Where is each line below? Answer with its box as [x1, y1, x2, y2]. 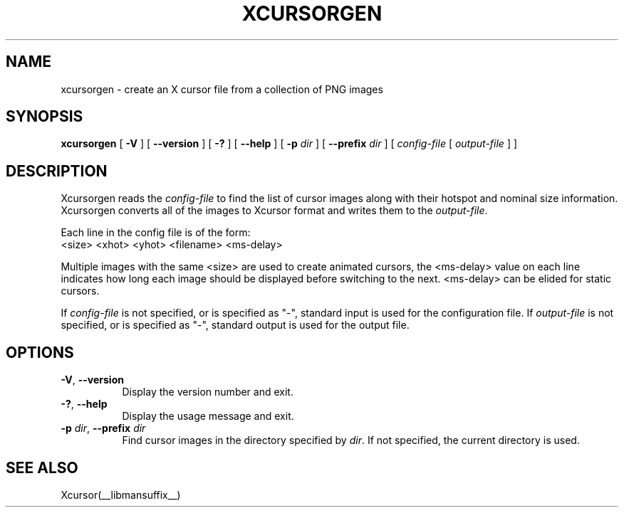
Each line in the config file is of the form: [61, 226, 251, 239]
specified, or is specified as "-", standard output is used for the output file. [61, 319, 410, 332]
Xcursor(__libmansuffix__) [61, 488, 181, 501]
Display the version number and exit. [122, 386, 293, 398]
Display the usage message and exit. [122, 410, 294, 423]
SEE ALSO [6, 458, 78, 477]
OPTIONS [6, 343, 74, 361]
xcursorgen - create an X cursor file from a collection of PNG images [61, 83, 383, 95]
